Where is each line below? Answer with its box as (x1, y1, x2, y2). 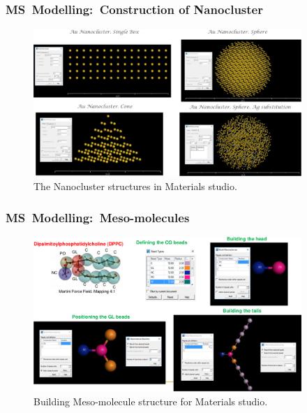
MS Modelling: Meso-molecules (6, 208, 190, 226)
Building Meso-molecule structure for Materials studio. (33, 394, 268, 409)
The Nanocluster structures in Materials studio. (33, 179, 237, 193)
